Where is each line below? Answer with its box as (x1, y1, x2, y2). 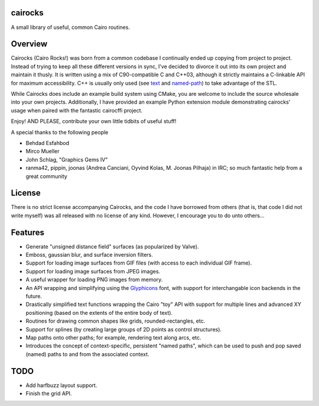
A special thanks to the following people (11, 128, 109, 136)
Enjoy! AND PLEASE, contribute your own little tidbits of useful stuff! (11, 118, 177, 125)
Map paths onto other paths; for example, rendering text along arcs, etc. (25, 334, 201, 341)
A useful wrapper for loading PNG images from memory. (25, 276, 163, 283)
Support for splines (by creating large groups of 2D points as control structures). (25, 326, 222, 333)
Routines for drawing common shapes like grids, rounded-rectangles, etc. (25, 317, 206, 325)
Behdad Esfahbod (25, 139, 69, 146)
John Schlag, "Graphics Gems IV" (25, 156, 108, 163)
